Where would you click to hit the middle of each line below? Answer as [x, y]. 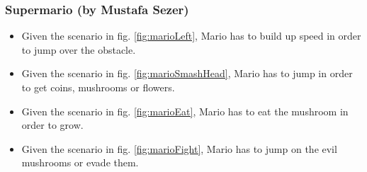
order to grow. [52, 125]
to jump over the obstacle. [79, 49]
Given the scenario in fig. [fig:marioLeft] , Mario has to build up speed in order [191, 36]
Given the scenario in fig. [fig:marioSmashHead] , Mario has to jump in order [187, 73]
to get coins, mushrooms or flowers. [98, 87]
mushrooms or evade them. [80, 162]
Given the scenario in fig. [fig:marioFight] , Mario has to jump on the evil [179, 148]
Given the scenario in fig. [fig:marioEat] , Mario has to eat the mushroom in [185, 111]
